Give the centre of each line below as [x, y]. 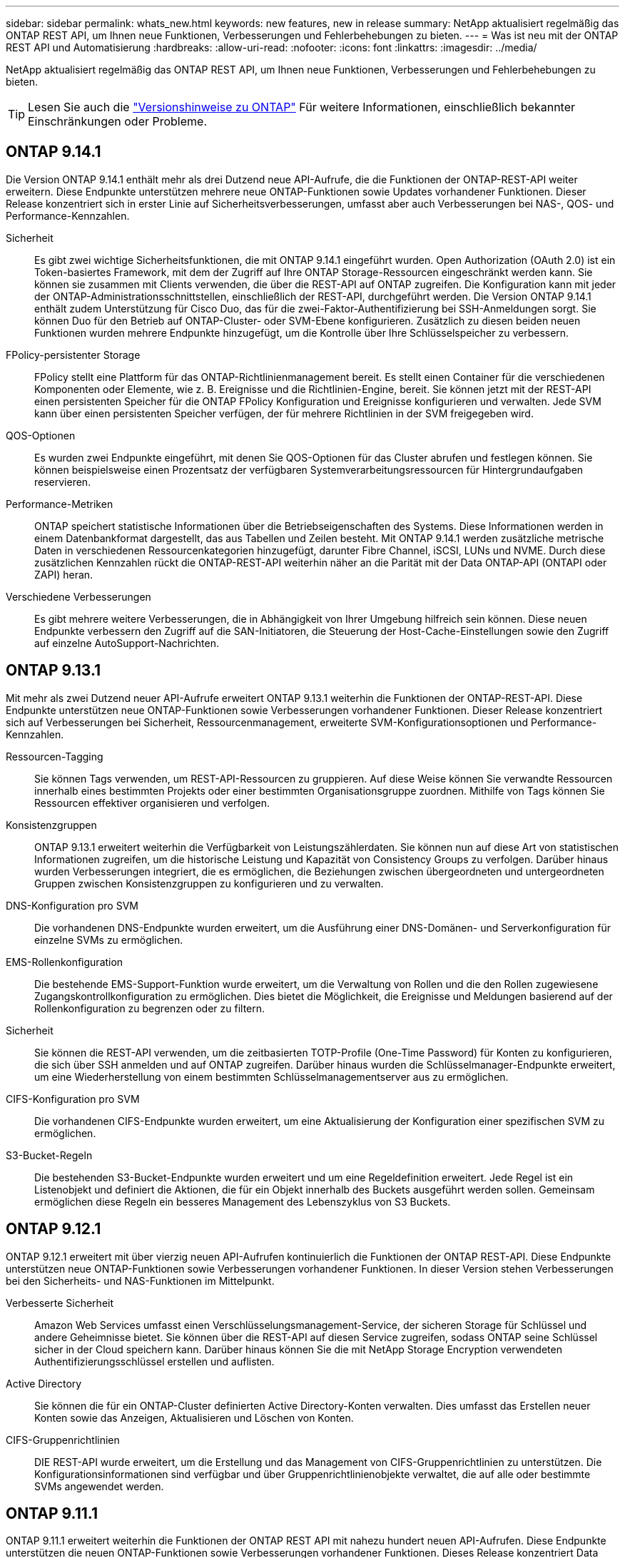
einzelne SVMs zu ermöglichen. [109, 940]
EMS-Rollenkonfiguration [65, 962]
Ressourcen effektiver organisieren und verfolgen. [152, 803]
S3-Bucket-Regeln [49, 1155]
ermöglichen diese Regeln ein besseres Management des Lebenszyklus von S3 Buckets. [243, 1201]
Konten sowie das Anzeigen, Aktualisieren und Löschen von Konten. [194, 1417]
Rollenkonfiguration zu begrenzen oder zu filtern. [150, 1008]
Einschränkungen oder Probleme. [118, 121]
